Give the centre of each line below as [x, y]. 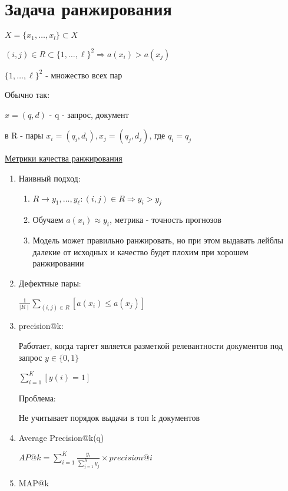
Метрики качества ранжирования [64, 158]
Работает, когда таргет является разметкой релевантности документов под [150, 346]
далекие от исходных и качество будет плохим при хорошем [140, 251]
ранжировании [58, 263]
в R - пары [24, 135]
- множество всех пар [84, 75]
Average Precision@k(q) [61, 437]
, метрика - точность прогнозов [165, 220]
